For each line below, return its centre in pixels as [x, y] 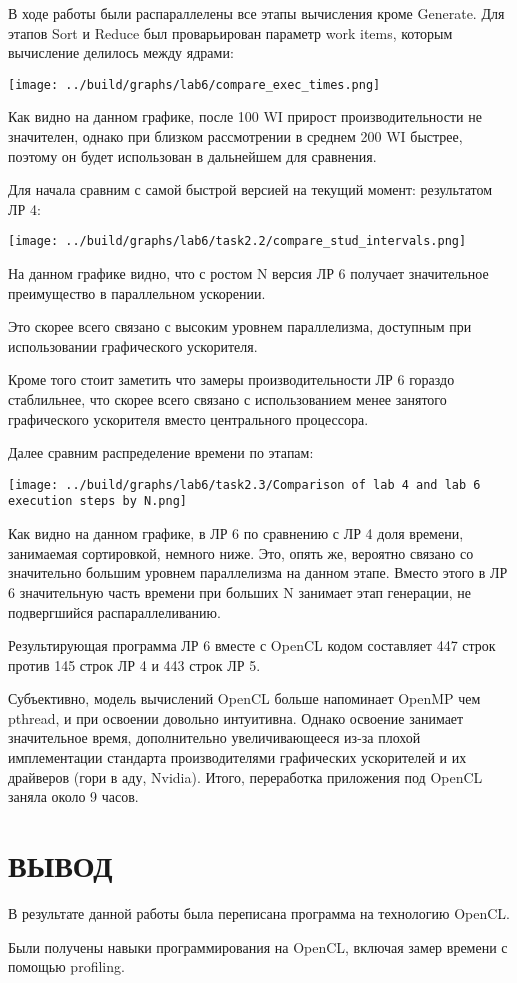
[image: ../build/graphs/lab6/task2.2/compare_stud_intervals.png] [237, 241]
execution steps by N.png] [97, 501]
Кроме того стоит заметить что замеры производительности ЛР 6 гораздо [231, 379]
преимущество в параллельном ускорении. [137, 292]
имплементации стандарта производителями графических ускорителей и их [237, 757]
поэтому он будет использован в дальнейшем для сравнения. [192, 155]
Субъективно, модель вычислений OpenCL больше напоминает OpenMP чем [244, 698]
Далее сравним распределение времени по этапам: [161, 452]
